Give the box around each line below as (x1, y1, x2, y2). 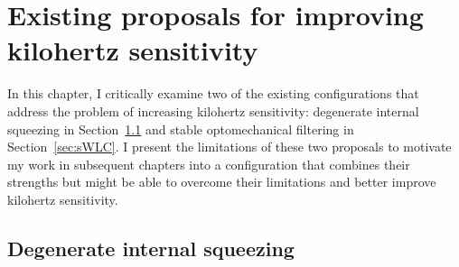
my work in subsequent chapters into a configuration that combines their (7, 154, 410, 173)
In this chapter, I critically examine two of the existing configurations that (7, 84, 419, 103)
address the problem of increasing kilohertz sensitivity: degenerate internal (7, 101, 419, 120)
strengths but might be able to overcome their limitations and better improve (7, 172, 436, 191)
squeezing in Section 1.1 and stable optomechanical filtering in (7, 119, 354, 138)
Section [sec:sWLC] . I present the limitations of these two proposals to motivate (7, 137, 452, 156)
